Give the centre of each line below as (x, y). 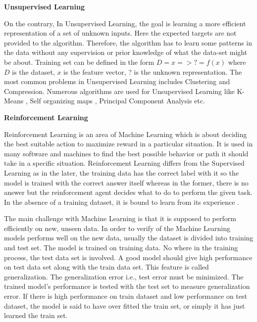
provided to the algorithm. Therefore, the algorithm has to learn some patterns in (128, 42)
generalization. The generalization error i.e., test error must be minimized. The (124, 276)
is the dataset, (33, 71)
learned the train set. (36, 315)
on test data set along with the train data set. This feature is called (106, 267)
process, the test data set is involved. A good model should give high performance (128, 257)
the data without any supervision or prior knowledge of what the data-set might (126, 52)
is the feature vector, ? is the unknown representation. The (153, 71)
